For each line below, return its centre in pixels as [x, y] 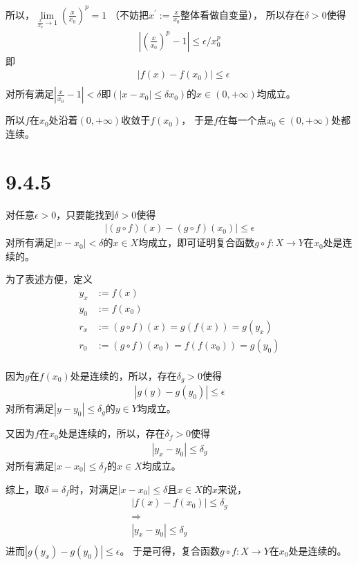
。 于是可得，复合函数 [170, 550]
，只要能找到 [85, 214]
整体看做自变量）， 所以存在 [243, 14]
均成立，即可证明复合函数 [197, 242]
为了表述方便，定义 [49, 279]
